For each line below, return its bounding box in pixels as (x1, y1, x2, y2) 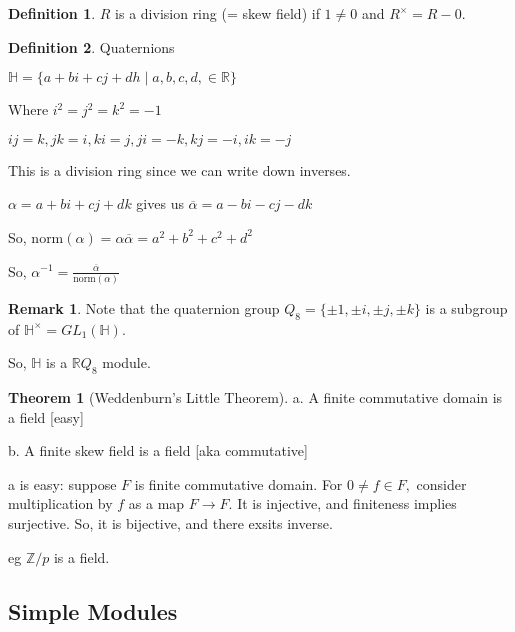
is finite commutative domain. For (134, 473, 343, 494)
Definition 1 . (8, 3, 96, 23)
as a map (128, 493, 185, 514)
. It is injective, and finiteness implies (228, 493, 457, 514)
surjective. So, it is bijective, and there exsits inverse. (8, 513, 333, 534)
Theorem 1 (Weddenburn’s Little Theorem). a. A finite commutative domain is (8, 387, 503, 408)
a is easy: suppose (8, 473, 117, 494)
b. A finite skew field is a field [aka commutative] (8, 440, 308, 461)
